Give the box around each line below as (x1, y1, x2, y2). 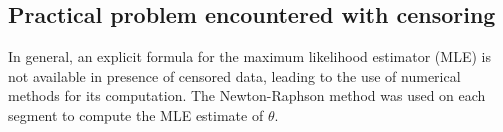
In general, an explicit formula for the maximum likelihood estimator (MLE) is (8, 46, 491, 67)
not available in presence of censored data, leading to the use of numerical (8, 65, 461, 86)
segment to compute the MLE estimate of (8, 104, 264, 125)
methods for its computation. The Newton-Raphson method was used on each (8, 85, 486, 106)
